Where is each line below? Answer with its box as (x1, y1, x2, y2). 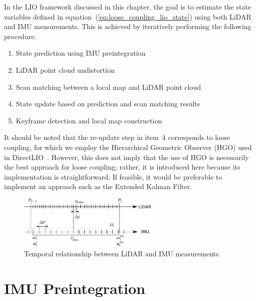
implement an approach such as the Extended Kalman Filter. (4, 181, 192, 192)
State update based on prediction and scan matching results (16, 98, 200, 109)
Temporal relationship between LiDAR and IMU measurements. (24, 248, 221, 258)
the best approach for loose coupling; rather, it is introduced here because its (4, 162, 240, 172)
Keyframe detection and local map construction (16, 115, 162, 125)
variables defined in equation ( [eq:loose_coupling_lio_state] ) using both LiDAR (4, 11, 251, 22)
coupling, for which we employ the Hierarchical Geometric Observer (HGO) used (4, 141, 252, 152)
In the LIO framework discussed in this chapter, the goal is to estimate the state (4, 2, 251, 12)
